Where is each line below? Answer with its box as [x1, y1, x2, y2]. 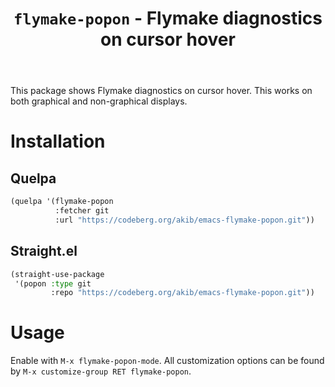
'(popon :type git [14, 278, 92, 289]
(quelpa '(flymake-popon [10, 197, 114, 207]
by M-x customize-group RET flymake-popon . [10, 365, 192, 377]
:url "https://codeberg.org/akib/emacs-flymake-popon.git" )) [54, 215, 315, 225]
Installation [10, 130, 106, 153]
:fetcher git [54, 206, 110, 216]
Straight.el [10, 243, 78, 260]
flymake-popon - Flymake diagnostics [13, 7, 323, 30]
